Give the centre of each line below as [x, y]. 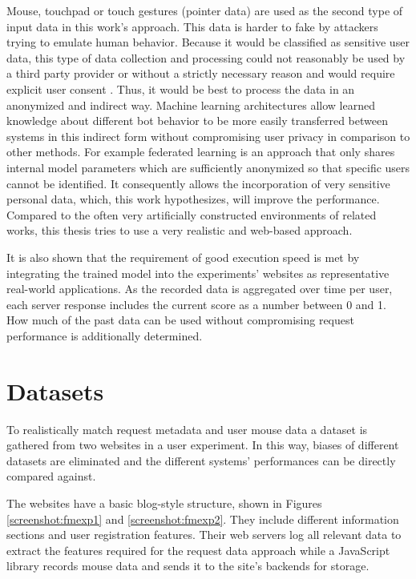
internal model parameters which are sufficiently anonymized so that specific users [208, 167]
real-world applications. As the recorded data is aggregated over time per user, [200, 289]
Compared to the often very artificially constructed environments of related [192, 214]
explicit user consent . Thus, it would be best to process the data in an [181, 88]
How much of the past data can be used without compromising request [180, 320]
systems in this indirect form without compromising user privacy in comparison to [208, 136]
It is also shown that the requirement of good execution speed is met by [183, 257]
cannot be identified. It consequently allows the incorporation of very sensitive [198, 183]
